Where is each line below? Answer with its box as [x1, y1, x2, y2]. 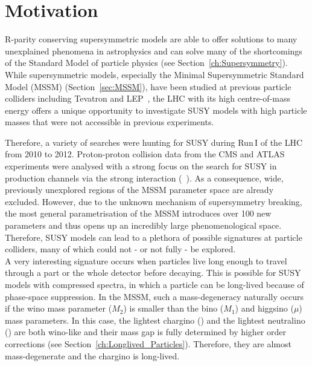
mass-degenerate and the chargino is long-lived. [5, 349, 180, 362]
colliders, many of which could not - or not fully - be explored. [5, 243, 236, 255]
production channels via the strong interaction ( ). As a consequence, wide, [5, 171, 284, 184]
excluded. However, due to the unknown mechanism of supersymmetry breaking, [5, 195, 302, 208]
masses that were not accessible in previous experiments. [5, 116, 214, 128]
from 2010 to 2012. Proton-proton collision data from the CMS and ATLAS [5, 148, 285, 160]
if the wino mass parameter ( [5, 302, 112, 315]
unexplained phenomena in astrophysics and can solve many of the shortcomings [5, 44, 302, 57]
